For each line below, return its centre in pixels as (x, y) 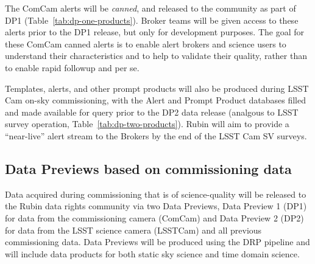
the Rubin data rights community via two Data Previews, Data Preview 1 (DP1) (156, 206)
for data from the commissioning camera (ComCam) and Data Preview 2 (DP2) (154, 217)
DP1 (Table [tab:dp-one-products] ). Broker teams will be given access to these (152, 20)
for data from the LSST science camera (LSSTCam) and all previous (133, 230)
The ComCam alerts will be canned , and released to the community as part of (150, 8)
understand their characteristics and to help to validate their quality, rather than (156, 56)
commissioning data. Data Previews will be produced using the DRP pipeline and (157, 242)
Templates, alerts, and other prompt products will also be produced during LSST (157, 88)
